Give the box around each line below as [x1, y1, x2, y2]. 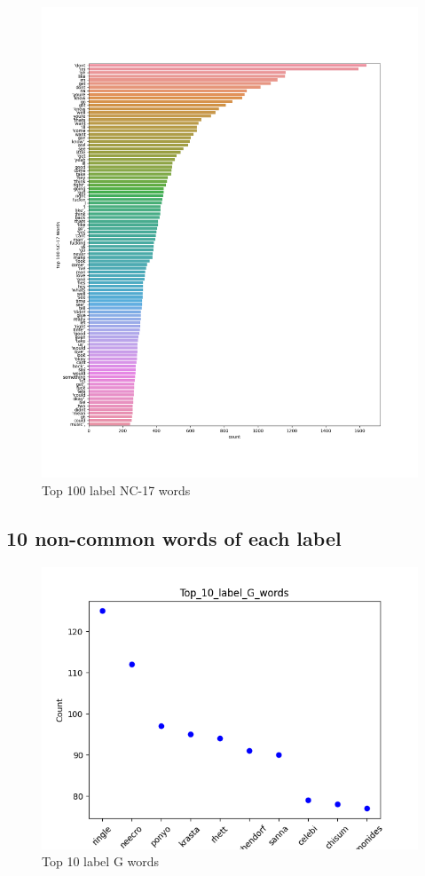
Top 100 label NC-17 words [42, 480, 191, 499]
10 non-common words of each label [6, 524, 342, 551]
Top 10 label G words [42, 852, 160, 871]
